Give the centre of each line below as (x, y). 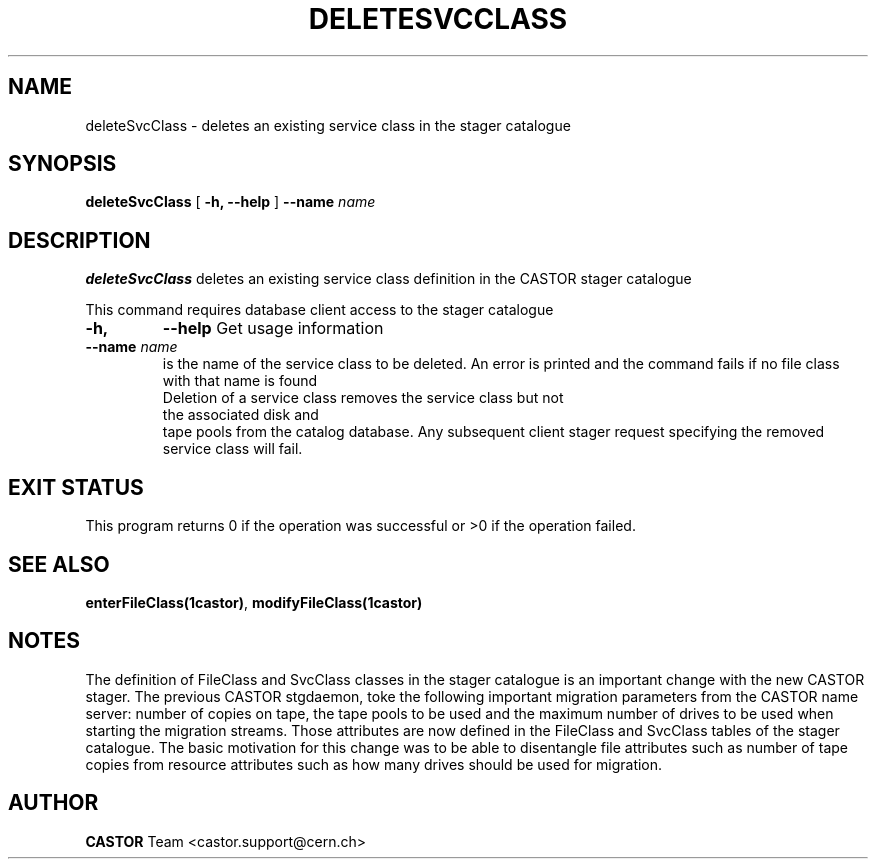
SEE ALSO (59, 564)
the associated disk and (240, 415)
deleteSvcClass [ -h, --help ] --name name (230, 202)
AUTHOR (53, 803)
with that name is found (240, 381)
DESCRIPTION (79, 240)
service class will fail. (232, 449)
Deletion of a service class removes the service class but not (363, 398)
